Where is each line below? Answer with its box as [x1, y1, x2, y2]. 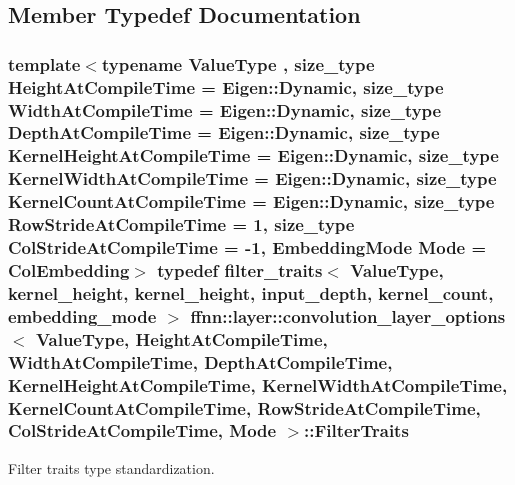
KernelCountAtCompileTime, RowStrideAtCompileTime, [8, 395, 481, 420]
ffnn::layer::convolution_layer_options [190, 303, 506, 328]
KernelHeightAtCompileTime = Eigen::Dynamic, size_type [8, 143, 499, 168]
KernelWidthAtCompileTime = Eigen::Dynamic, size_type [8, 166, 497, 191]
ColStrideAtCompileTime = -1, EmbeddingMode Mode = [8, 235, 487, 260]
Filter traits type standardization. [8, 457, 215, 478]
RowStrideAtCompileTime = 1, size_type [8, 212, 355, 237]
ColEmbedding [8, 258, 130, 282]
